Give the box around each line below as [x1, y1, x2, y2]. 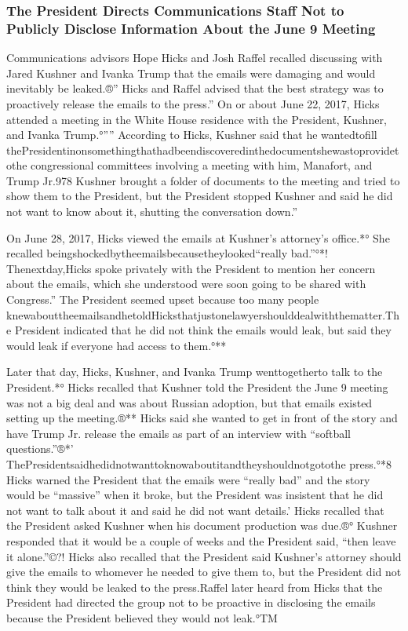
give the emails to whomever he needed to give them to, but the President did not [6, 564, 402, 580]
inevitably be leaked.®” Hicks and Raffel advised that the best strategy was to [6, 80, 384, 97]
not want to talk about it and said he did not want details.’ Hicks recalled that [6, 502, 384, 518]
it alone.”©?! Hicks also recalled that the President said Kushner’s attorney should [6, 548, 402, 564]
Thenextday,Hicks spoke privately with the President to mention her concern [6, 260, 376, 276]
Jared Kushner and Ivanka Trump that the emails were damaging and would [6, 64, 376, 81]
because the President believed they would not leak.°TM [6, 609, 278, 626]
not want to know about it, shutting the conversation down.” [6, 203, 298, 220]
